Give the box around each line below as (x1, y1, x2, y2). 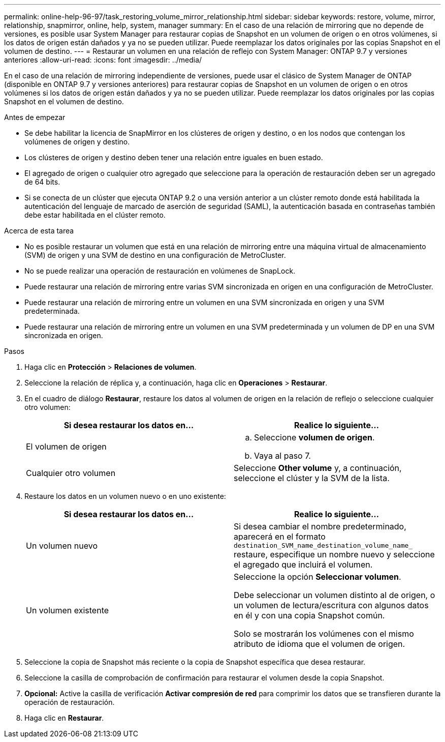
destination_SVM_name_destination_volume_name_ (234, 542, 413, 549)
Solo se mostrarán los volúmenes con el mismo (234, 629, 414, 639)
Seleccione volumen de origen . (254, 432, 375, 442)
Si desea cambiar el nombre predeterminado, (234, 521, 406, 531)
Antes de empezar (4, 113, 66, 122)
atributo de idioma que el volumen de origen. (234, 639, 405, 649)
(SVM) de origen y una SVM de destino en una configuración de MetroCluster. (24, 251, 286, 259)
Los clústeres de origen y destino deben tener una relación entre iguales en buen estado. (24, 153, 323, 162)
